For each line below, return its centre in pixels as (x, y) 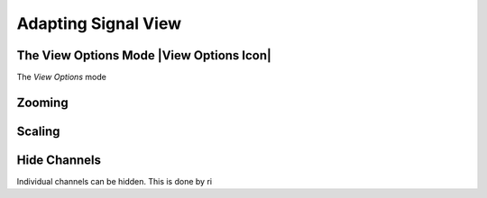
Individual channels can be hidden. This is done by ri (114, 181)
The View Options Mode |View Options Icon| (144, 55)
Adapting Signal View (99, 23)
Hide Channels (59, 160)
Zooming (42, 102)
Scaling (38, 131)
